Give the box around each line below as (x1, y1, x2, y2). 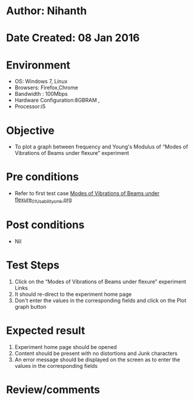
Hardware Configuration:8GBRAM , (14, 96, 100, 104)
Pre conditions (6, 170, 79, 184)
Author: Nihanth (6, 4, 87, 18)
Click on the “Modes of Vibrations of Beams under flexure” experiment (14, 278, 187, 285)
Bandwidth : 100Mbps (14, 90, 68, 98)
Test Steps (6, 258, 60, 272)
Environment (6, 58, 71, 72)
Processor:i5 (14, 103, 46, 110)
